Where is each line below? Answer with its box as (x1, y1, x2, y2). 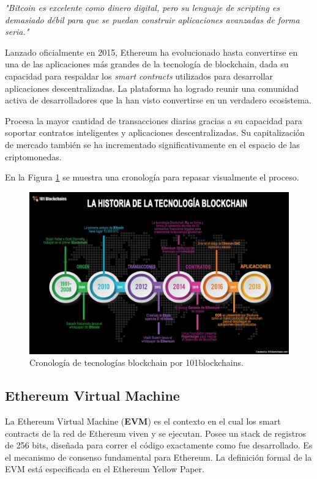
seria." (5, 25, 29, 38)
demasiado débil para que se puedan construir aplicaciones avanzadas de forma (5, 13, 300, 26)
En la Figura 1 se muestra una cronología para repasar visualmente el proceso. (5, 171, 299, 184)
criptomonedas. (5, 150, 62, 163)
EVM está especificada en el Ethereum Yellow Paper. (5, 462, 204, 475)
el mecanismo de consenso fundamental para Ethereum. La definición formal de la (5, 450, 312, 463)
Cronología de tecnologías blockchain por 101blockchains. (29, 356, 244, 369)
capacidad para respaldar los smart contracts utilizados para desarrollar (5, 69, 274, 82)
